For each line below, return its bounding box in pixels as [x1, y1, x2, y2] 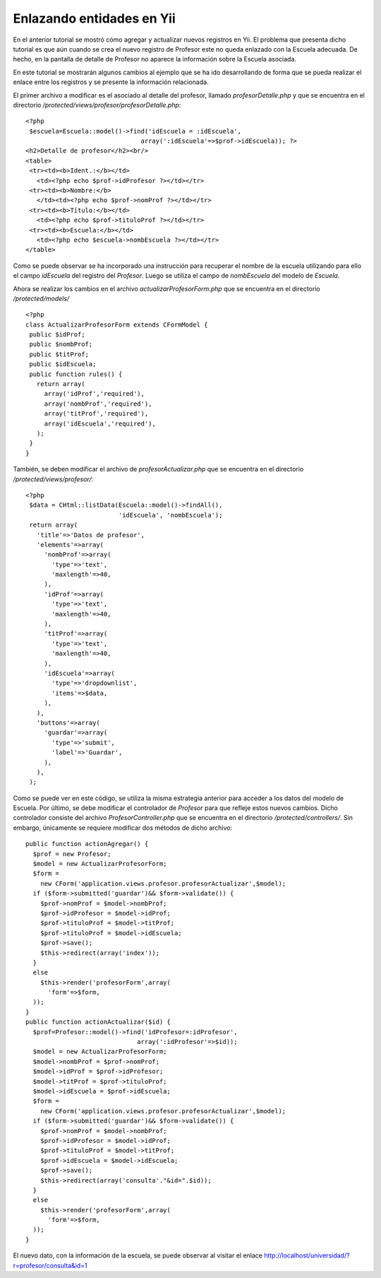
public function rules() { [29, 370, 123, 378]
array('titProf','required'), [44, 410, 149, 418]
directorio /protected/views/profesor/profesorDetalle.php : [13, 100, 181, 109]
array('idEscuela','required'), [44, 419, 157, 428]
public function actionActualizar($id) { [25, 1018, 171, 1026]
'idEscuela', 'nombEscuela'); [118, 511, 223, 519]
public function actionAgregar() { [25, 840, 149, 848]
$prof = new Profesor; [32, 850, 111, 858]
